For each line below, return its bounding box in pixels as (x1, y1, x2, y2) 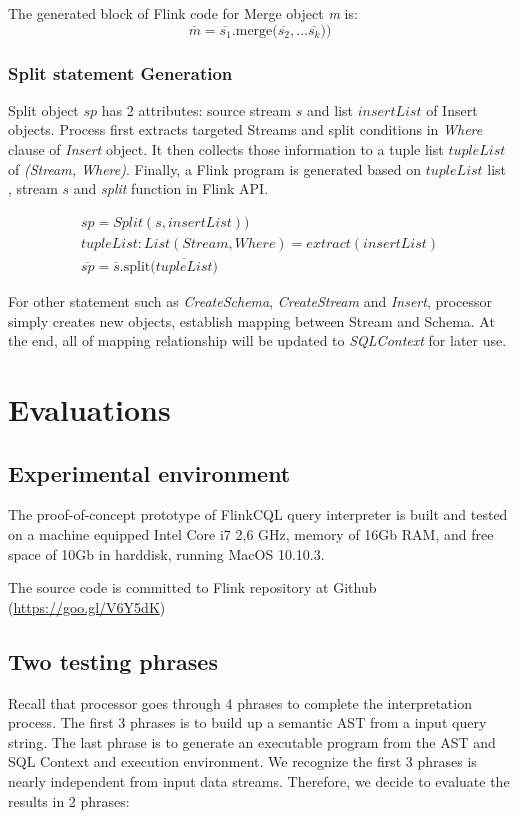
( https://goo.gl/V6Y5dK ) (8, 596, 166, 617)
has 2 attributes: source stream (101, 99, 292, 120)
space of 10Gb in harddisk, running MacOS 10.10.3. (8, 543, 325, 564)
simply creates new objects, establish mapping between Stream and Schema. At (8, 310, 495, 331)
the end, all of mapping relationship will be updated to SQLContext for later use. (8, 330, 507, 351)
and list (307, 99, 354, 120)
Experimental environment (8, 457, 291, 488)
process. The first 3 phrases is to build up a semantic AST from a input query (8, 712, 487, 733)
